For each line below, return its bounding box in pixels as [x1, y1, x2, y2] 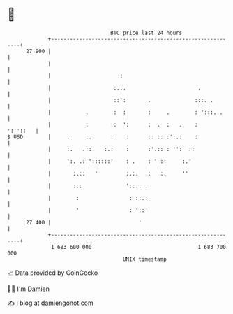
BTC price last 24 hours [110, 29, 183, 36]
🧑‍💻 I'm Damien [7, 285, 50, 293]
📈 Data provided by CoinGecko [7, 269, 98, 277]
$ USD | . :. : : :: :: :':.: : [7, 133, 198, 141]
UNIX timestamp [122, 255, 167, 263]
